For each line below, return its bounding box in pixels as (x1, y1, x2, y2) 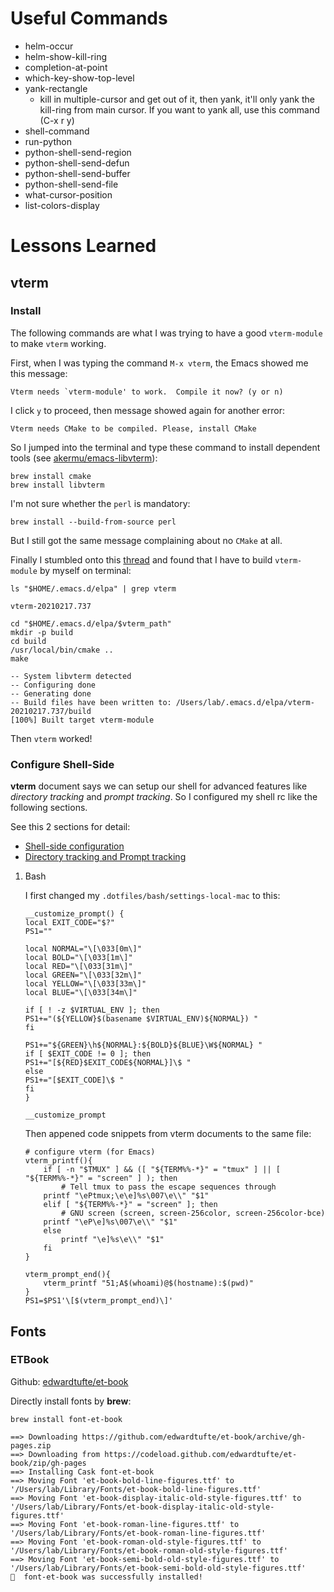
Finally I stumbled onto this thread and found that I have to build (10, 553, 273, 566)
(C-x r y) (39, 114, 75, 126)
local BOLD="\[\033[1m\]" (24, 953, 133, 963)
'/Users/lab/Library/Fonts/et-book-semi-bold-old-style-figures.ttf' (10, 1563, 307, 1573)
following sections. (10, 802, 88, 814)
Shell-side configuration (24, 840, 125, 852)
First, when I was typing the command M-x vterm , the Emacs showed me (10, 357, 309, 369)
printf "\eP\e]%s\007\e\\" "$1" (43, 1217, 178, 1227)
